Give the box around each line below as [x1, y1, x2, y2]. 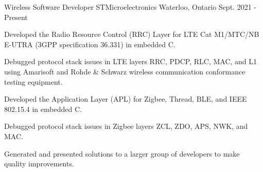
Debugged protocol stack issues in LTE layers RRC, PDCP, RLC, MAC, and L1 [4, 56, 257, 67]
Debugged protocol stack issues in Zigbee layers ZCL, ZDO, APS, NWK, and [4, 121, 248, 131]
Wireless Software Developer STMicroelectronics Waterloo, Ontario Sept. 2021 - [4, 2, 256, 12]
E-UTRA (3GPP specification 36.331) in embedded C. [4, 39, 176, 49]
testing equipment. [4, 76, 63, 87]
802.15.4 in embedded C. [4, 103, 82, 114]
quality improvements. [4, 158, 74, 169]
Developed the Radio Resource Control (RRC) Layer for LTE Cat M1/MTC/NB [4, 29, 259, 40]
